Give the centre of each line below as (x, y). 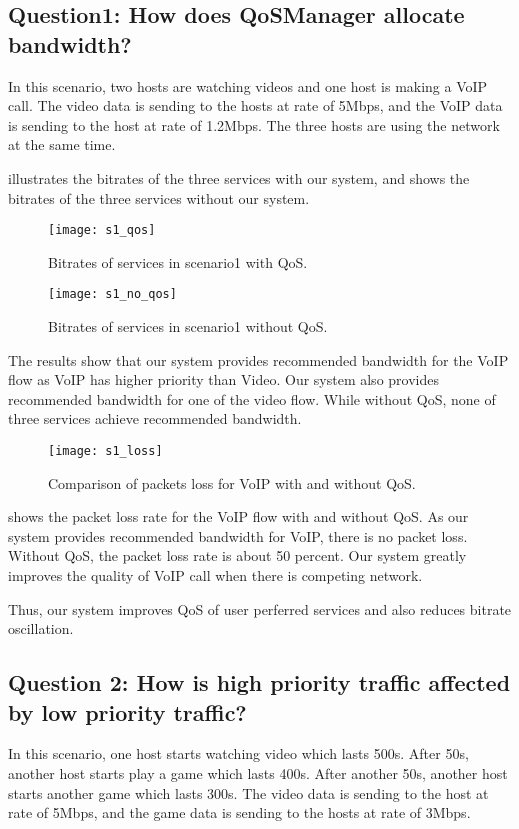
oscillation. (41, 628)
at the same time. (62, 144)
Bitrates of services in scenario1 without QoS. (188, 326)
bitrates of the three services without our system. (159, 197)
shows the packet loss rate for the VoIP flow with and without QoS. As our (238, 516)
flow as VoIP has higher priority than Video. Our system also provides (223, 379)
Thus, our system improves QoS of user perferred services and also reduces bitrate (260, 608)
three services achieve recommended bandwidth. (155, 418)
